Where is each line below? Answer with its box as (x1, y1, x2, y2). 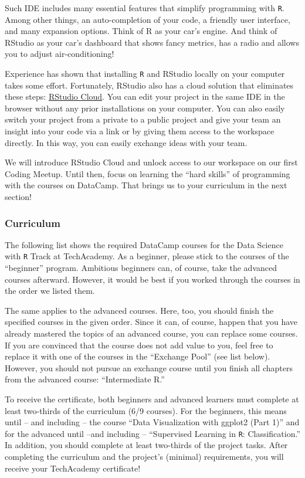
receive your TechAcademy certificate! (5, 462, 141, 474)
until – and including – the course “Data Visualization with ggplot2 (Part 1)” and (5, 416, 300, 428)
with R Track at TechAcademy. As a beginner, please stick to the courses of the (5, 250, 289, 262)
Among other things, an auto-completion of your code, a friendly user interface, (5, 13, 290, 25)
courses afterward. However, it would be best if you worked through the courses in (5, 273, 300, 285)
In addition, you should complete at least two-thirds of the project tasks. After (5, 439, 288, 451)
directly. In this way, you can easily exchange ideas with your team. (5, 136, 248, 148)
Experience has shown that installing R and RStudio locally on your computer (5, 67, 285, 80)
